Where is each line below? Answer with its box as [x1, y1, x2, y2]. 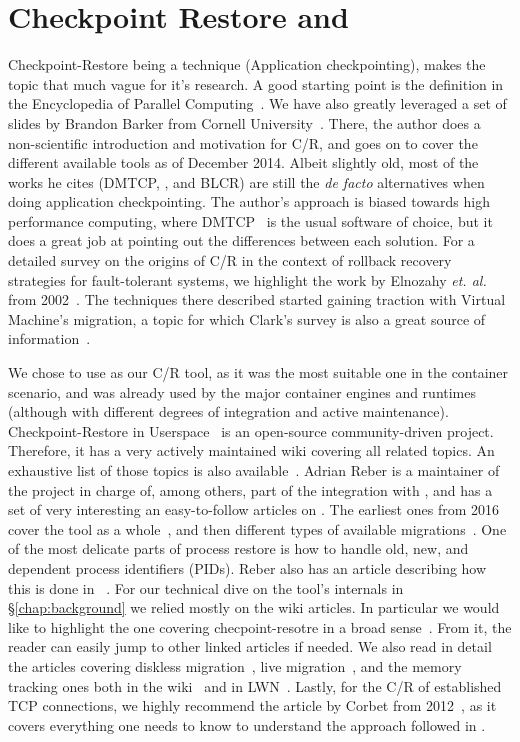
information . [8, 328, 91, 349]
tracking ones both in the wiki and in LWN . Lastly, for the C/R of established [8, 675, 502, 696]
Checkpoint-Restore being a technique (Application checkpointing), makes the [8, 54, 486, 75]
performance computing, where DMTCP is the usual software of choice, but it [8, 210, 493, 231]
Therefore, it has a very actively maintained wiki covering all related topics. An [8, 440, 495, 461]
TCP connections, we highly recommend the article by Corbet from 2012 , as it [8, 695, 497, 716]
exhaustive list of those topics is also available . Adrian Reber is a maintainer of [8, 460, 500, 480]
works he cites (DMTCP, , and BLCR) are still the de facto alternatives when [8, 171, 485, 192]
